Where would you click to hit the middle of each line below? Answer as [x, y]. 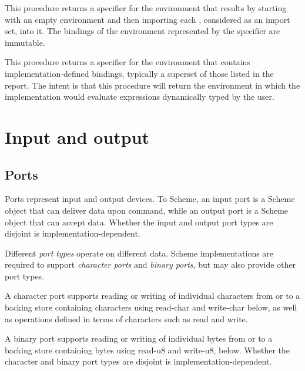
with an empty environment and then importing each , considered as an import [148, 19]
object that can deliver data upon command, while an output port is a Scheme [147, 210]
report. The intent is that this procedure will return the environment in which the [152, 85]
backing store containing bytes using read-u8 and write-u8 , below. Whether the [147, 350]
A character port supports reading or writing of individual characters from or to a [152, 296]
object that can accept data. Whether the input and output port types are [139, 222]
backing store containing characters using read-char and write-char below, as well [151, 307]
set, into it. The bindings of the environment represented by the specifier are [143, 31]
